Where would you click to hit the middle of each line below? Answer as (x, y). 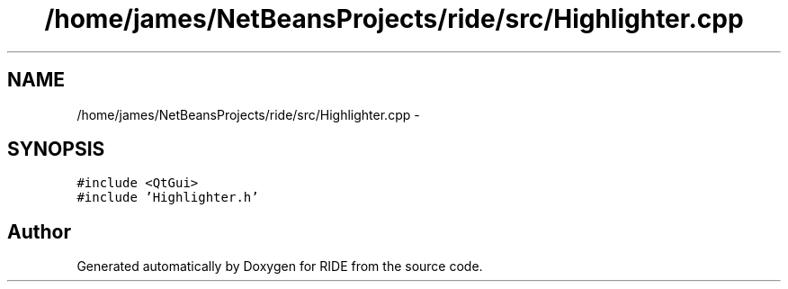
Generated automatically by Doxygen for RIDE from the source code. (280, 266)
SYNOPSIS (56, 149)
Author (39, 231)
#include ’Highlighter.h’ (168, 198)
